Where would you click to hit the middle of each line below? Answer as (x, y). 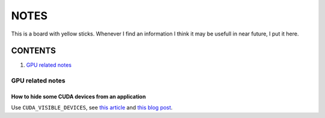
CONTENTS (34, 51)
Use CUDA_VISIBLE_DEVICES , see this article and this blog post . (92, 108)
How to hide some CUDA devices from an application (79, 97)
